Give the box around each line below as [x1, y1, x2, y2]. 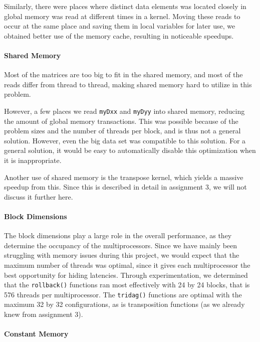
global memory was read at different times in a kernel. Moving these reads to [4, 11, 240, 21]
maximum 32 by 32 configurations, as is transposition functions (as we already [4, 299, 245, 309]
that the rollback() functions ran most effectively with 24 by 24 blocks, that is [4, 279, 250, 290]
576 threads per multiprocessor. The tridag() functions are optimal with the [4, 289, 242, 299]
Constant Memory [4, 328, 69, 339]
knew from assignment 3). [4, 309, 83, 319]
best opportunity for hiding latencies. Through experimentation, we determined [4, 269, 248, 280]
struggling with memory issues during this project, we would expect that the [4, 250, 239, 260]
